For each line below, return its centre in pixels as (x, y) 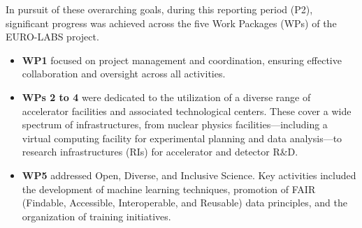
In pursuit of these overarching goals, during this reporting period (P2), (159, 9)
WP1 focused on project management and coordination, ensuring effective (182, 60)
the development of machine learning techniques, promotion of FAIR (169, 189)
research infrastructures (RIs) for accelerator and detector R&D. (160, 152)
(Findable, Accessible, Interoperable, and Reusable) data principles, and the (184, 203)
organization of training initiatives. (96, 216)
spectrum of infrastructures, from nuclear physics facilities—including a (175, 124)
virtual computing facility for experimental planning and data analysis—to (182, 138)
